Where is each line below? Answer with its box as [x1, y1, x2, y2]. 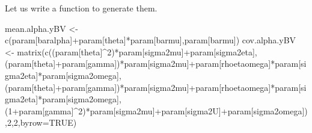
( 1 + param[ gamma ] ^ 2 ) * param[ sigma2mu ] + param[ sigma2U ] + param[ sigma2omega [5, 104, 302, 117]
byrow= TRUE [20, 116, 73, 129]
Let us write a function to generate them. [5, 2, 158, 14]
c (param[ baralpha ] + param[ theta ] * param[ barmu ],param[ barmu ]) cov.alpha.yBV [5, 34, 296, 46]
